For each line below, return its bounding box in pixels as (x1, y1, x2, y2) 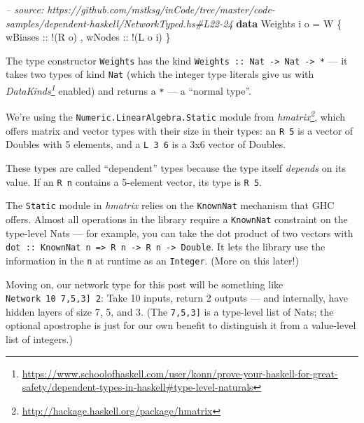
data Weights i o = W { (236, 15, 342, 30)
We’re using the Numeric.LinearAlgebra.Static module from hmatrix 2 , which (6, 107, 346, 124)
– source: (6, 2, 44, 16)
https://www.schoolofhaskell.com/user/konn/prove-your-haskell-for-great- (22, 365, 338, 380)
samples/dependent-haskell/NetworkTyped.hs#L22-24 (6, 15, 233, 30)
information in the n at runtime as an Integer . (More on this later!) (6, 253, 299, 267)
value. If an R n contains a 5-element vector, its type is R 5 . (6, 174, 262, 189)
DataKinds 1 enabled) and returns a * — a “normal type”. (6, 81, 251, 98)
